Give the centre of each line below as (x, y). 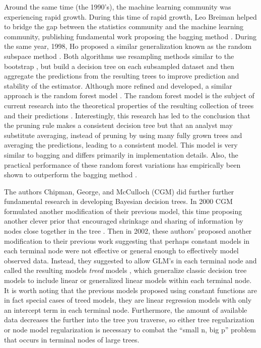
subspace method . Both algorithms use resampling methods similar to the (119, 56)
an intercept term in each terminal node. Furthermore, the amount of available (126, 309)
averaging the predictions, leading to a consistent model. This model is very (121, 145)
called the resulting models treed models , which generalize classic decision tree (125, 270)
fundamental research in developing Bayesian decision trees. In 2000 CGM (118, 201)
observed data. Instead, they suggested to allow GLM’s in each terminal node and (130, 260)
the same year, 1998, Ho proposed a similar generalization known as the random (128, 46)
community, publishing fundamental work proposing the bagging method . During (130, 36)
